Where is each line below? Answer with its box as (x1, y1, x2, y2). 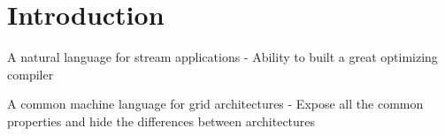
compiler (7, 64, 54, 83)
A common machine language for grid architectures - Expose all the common (7, 94, 424, 113)
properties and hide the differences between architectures (7, 111, 316, 130)
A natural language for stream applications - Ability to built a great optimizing (7, 48, 438, 66)
